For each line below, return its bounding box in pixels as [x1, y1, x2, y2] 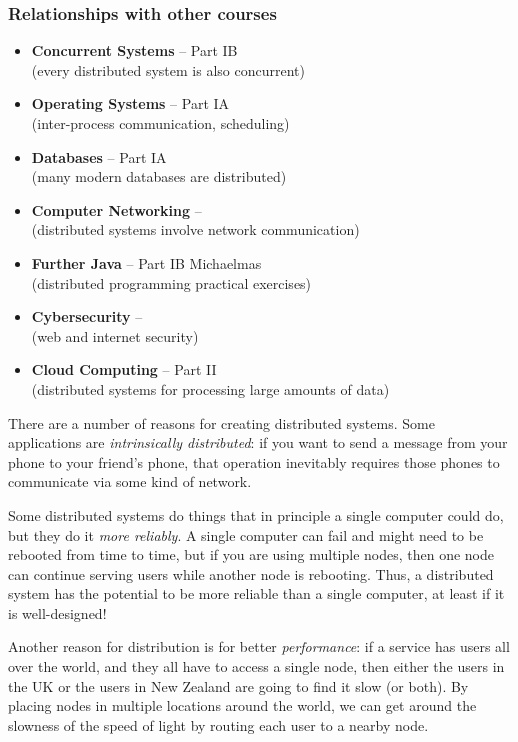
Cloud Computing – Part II [31, 359, 217, 380]
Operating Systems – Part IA [31, 93, 230, 114]
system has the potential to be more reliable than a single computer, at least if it [8, 583, 505, 604]
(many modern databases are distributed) [31, 166, 287, 187]
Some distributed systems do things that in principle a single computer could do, [8, 504, 504, 525]
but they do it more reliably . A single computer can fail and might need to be [8, 524, 484, 545]
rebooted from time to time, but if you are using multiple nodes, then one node [8, 544, 495, 565]
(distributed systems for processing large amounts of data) [31, 378, 390, 399]
